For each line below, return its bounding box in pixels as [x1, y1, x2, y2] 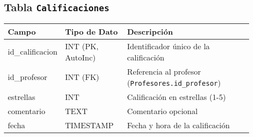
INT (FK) [65, 71, 99, 83]
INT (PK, [65, 40, 99, 52]
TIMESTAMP [65, 119, 114, 131]
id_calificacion [8, 46, 57, 58]
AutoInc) [65, 51, 96, 63]
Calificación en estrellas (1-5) [127, 91, 226, 102]
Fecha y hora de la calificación [127, 119, 230, 131]
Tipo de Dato [65, 25, 118, 37]
